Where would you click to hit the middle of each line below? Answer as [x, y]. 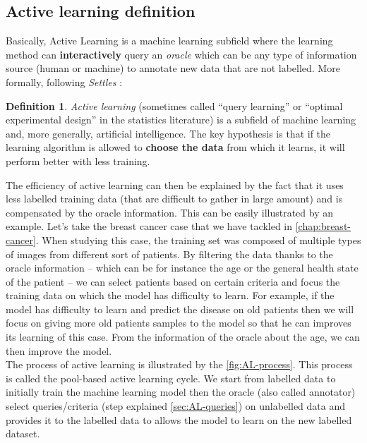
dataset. [23, 433]
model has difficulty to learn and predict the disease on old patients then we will [180, 309]
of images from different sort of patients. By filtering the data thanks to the [169, 254]
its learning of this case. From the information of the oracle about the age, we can [183, 337]
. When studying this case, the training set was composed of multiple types [198, 239]
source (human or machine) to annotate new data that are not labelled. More [173, 68]
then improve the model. [59, 350]
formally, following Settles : [64, 81]
